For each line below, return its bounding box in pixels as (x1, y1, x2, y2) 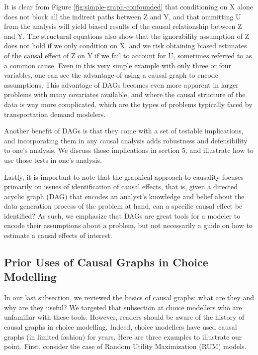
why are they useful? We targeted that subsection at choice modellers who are (4, 302, 242, 312)
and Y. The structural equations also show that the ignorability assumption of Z (4, 30, 249, 41)
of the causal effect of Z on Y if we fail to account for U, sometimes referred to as (4, 50, 252, 60)
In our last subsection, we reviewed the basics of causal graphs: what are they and (4, 292, 255, 303)
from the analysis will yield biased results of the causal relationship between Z (4, 21, 242, 31)
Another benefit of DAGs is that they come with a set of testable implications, (4, 125, 244, 136)
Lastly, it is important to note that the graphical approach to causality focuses (4, 171, 244, 182)
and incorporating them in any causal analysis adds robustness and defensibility (4, 135, 248, 145)
